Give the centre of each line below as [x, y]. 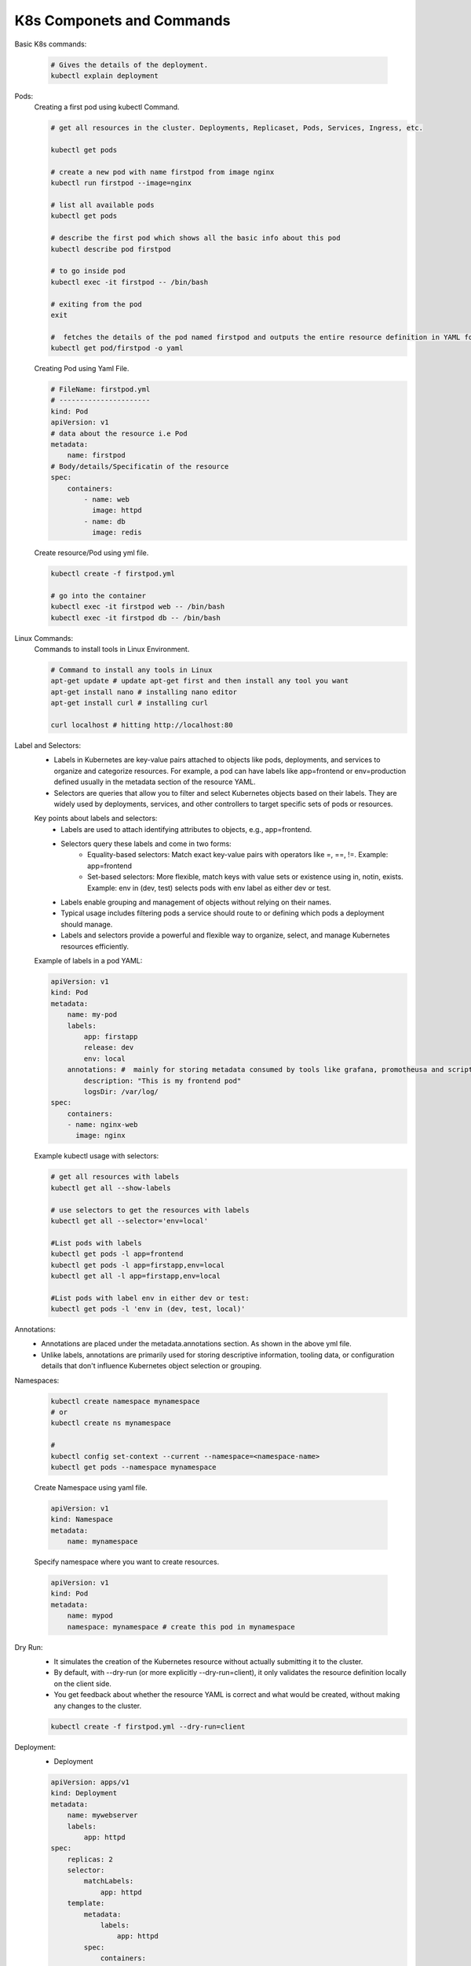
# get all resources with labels [115, 1177]
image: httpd [117, 510]
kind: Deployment [84, 1793]
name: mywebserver [102, 1815]
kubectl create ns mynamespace [111, 1423]
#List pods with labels [97, 1243]
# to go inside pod [88, 271]
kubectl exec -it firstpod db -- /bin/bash [136, 618]
